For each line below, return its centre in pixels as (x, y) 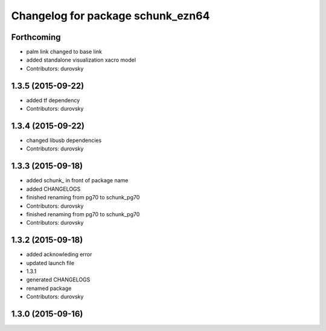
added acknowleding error (59, 254)
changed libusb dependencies (64, 140)
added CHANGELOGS (53, 189)
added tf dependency (53, 100)
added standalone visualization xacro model (81, 60)
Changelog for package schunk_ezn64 (110, 16)
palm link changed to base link (64, 52)
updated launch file (50, 263)
